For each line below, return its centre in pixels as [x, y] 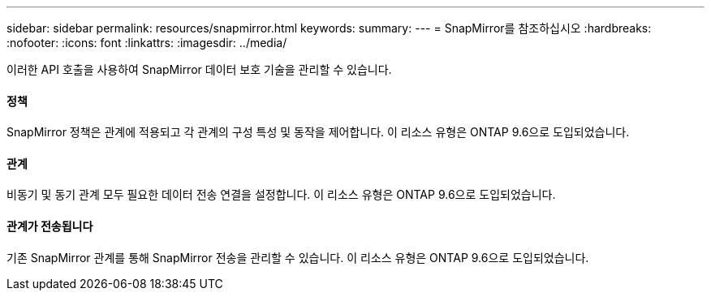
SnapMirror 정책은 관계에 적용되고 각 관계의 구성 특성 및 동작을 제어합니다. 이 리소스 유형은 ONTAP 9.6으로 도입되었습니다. [318, 132]
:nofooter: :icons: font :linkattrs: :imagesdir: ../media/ [147, 43]
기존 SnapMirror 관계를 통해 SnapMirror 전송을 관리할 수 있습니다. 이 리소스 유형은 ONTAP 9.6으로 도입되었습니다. [298, 257]
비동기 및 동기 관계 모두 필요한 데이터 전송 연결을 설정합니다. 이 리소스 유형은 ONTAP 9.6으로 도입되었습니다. [281, 195]
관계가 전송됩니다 [50, 226]
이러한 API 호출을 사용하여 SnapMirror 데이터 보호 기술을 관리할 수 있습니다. [199, 69]
